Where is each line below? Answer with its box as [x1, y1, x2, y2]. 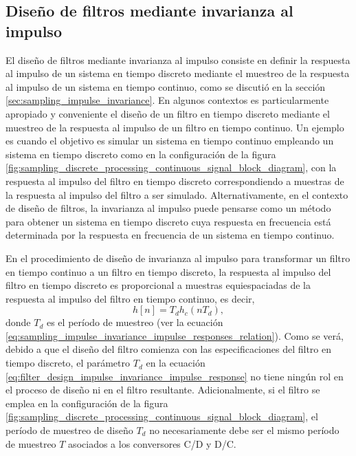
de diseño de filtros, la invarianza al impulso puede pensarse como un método [5, 201, 331, 215]
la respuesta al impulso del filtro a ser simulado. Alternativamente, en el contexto [5, 187, 348, 202]
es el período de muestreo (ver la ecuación [46, 315, 223, 329]
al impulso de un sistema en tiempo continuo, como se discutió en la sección [5, 79, 326, 94]
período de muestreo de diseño [5, 423, 133, 437]
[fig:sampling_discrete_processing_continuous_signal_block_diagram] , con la [5, 160, 337, 175]
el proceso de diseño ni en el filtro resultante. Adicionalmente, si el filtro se [5, 382, 320, 397]
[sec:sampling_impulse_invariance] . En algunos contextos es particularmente [5, 93, 329, 107]
